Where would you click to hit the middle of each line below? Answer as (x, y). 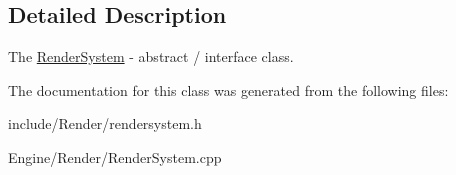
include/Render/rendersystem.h (105, 123)
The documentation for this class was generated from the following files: (228, 89)
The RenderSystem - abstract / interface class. (151, 56)
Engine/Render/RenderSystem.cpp (115, 156)
